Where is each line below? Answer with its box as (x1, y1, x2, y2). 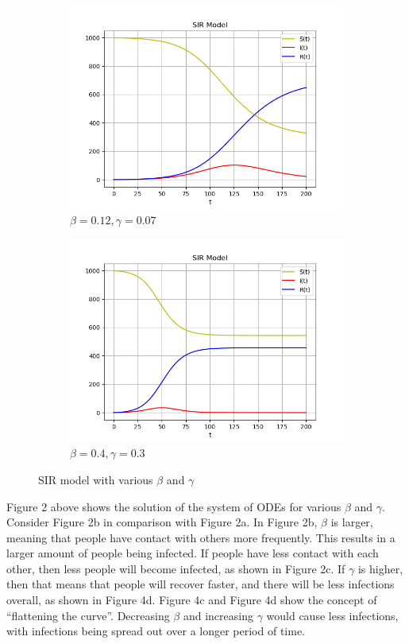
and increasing (183, 607, 253, 623)
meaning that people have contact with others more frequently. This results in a (6, 529, 395, 545)
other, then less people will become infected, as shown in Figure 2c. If (6, 560, 345, 576)
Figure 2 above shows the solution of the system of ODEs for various (6, 498, 341, 514)
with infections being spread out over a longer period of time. (6, 623, 305, 639)
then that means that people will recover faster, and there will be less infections (6, 576, 395, 592)
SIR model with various (38, 471, 153, 487)
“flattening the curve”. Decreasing (6, 607, 170, 623)
